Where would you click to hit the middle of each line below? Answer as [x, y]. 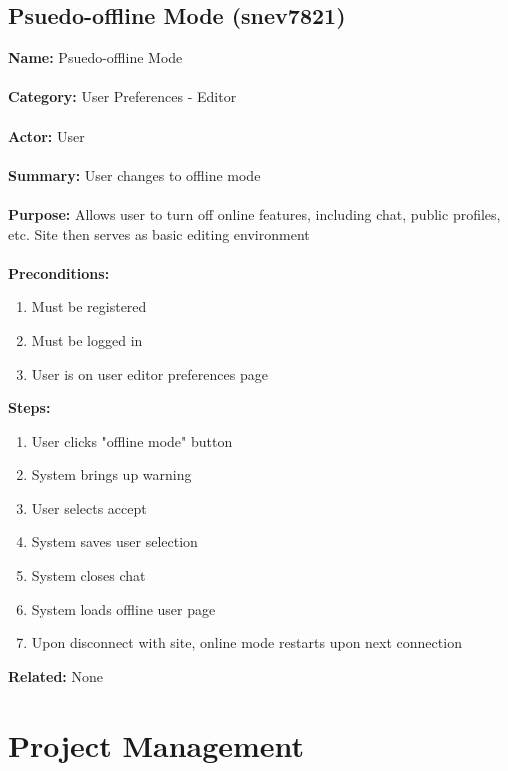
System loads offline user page [123, 608]
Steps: [29, 407]
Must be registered [89, 306]
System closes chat [88, 575]
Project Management [156, 744]
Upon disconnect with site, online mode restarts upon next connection [246, 642]
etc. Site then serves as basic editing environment [159, 233]
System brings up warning [111, 474]
